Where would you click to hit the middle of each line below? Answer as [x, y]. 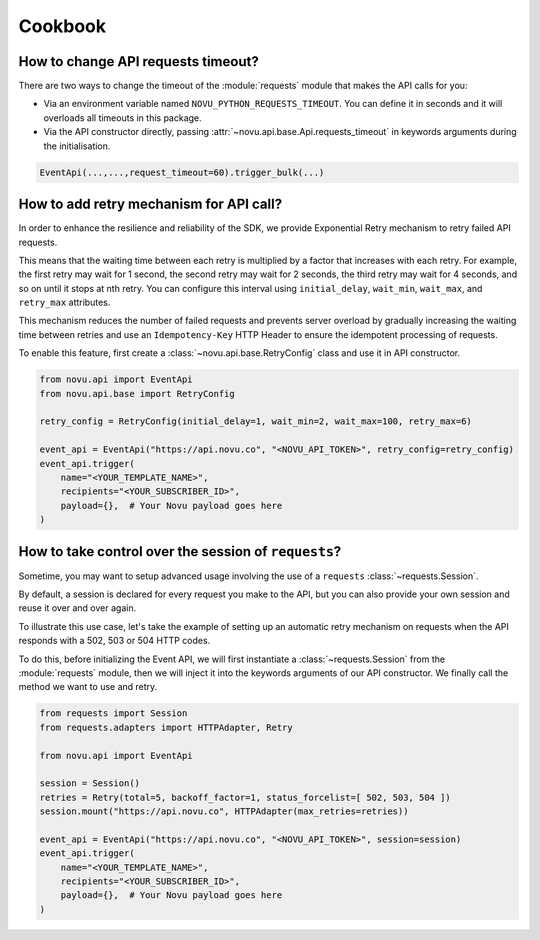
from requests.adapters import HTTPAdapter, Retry [166, 727]
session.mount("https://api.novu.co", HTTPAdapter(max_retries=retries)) [224, 811]
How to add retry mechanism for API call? [150, 204]
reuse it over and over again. [77, 608]
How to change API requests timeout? [138, 61]
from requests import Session [113, 713]
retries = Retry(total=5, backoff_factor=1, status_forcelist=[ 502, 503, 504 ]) [245, 797]
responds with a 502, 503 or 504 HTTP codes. [114, 641]
